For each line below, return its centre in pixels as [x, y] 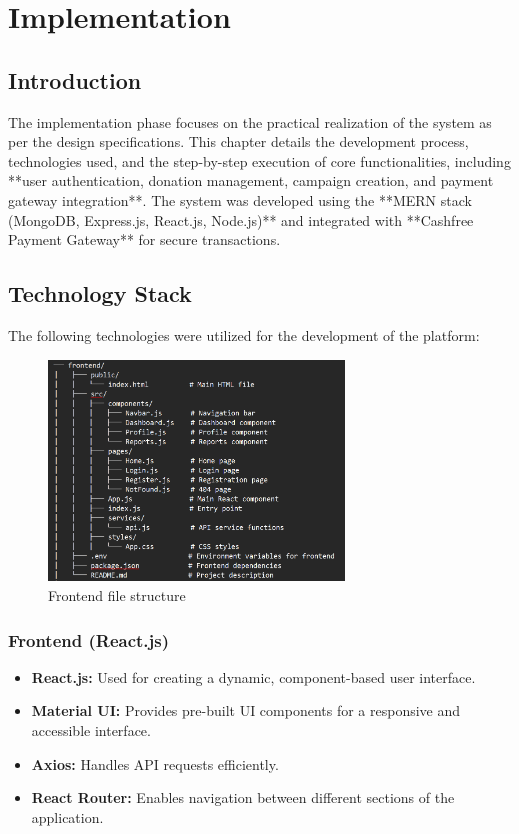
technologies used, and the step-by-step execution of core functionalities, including [259, 160]
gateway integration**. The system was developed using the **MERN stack [240, 199]
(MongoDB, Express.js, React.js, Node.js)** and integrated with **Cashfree [241, 219]
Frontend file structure [117, 595]
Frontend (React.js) [89, 639]
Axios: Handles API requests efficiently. [155, 763]
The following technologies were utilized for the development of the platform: [244, 334]
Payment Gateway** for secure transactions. [144, 239]
